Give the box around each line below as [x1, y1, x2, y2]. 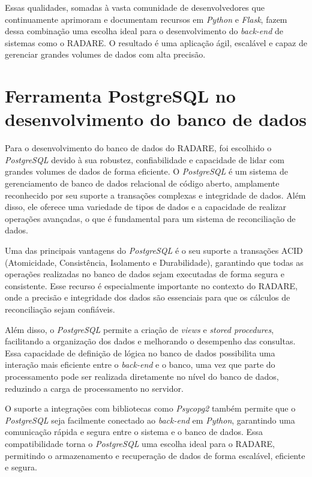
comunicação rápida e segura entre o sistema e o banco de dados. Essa [5, 425, 263, 438]
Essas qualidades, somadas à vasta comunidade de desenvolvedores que [5, 1, 265, 13]
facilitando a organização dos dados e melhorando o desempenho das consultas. [5, 335, 296, 347]
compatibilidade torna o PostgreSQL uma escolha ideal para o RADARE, [5, 437, 275, 449]
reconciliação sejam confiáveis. [5, 303, 115, 315]
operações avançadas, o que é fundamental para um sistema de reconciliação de [5, 212, 296, 224]
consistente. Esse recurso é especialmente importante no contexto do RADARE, [5, 279, 298, 292]
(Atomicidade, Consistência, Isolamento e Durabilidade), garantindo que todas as [5, 256, 304, 268]
